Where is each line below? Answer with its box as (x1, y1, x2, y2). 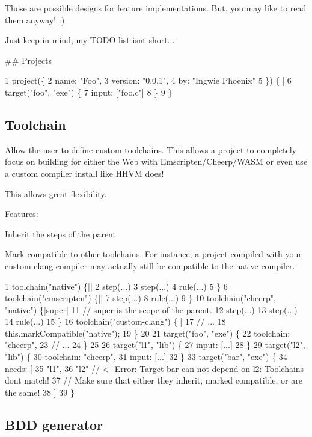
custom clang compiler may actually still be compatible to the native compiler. (5, 259, 295, 272)
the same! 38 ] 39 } (5, 385, 75, 398)
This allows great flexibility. (5, 187, 107, 200)
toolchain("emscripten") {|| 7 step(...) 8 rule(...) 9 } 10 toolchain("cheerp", (5, 292, 276, 304)
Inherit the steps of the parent (5, 227, 116, 240)
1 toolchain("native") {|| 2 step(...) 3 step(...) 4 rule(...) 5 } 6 (5, 280, 228, 292)
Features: (5, 207, 38, 220)
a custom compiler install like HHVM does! (5, 167, 164, 179)
